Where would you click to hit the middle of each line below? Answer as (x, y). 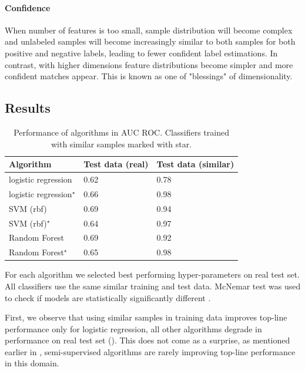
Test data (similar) (195, 164)
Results (28, 108)
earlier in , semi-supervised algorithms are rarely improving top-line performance (150, 351)
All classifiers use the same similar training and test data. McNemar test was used (153, 286)
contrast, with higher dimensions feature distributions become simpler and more (149, 64)
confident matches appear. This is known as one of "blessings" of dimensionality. (149, 76)
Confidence (28, 7)
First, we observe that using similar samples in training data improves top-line (146, 317)
